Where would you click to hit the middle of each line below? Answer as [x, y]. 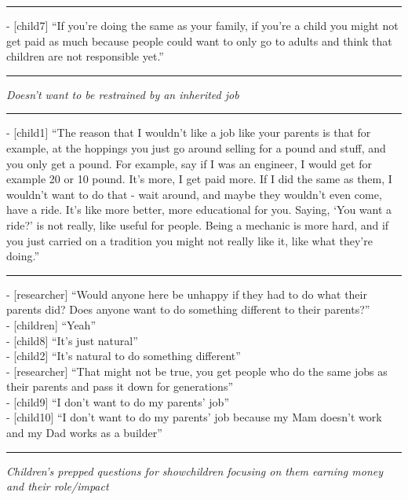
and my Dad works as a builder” [84, 433]
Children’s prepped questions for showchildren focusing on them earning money [195, 471]
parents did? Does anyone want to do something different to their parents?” [188, 309]
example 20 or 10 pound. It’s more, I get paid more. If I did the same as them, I [199, 179]
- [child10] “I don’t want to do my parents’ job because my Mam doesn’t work [194, 417]
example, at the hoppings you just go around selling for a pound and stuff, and [196, 147]
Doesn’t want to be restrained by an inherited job [123, 94]
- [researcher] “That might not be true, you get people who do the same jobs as [197, 371]
